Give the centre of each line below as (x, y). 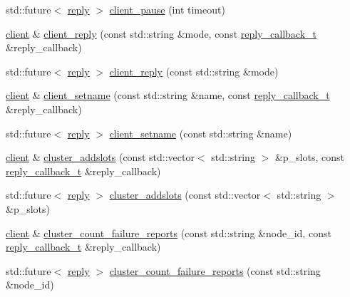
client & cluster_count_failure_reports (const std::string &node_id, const (169, 233)
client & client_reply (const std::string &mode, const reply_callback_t (161, 33)
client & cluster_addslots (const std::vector (100, 157)
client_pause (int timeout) (167, 9)
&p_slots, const (309, 157)
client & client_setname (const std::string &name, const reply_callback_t (168, 95)
